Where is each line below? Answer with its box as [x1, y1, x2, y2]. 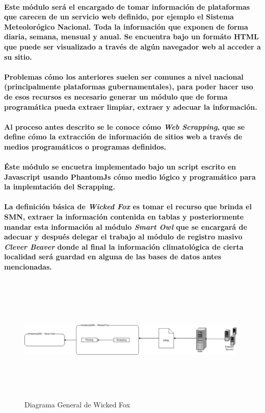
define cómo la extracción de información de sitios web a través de [4, 131, 243, 142]
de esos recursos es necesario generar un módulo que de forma [4, 91, 228, 102]
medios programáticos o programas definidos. [4, 141, 167, 152]
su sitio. [4, 51, 32, 62]
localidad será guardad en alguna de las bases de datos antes [4, 251, 221, 262]
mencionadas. [4, 261, 52, 272]
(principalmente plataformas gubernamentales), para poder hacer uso [4, 81, 253, 92]
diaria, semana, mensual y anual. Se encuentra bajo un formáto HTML [4, 31, 259, 42]
